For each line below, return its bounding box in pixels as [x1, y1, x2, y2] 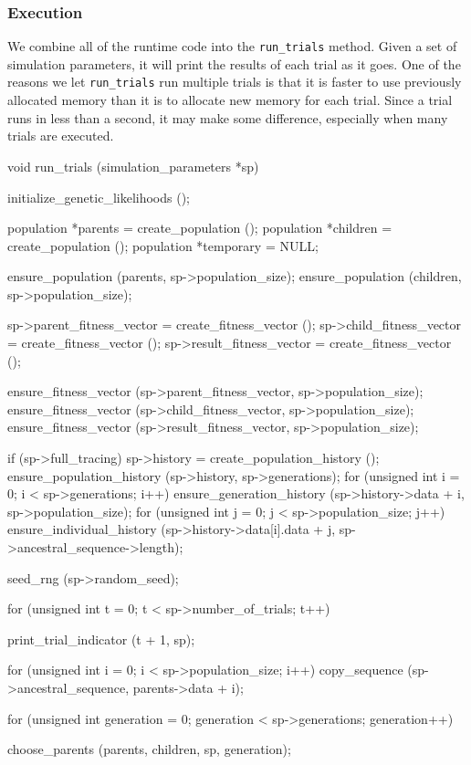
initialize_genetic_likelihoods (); [7, 187, 190, 206]
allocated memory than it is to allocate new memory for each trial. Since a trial [7, 90, 453, 110]
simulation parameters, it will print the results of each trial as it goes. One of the [7, 54, 461, 73]
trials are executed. [7, 126, 114, 145]
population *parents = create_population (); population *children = [7, 218, 392, 237]
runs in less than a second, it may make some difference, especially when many [7, 108, 448, 127]
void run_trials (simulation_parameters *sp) [7, 156, 259, 175]
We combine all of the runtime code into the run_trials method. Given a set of [7, 37, 457, 56]
